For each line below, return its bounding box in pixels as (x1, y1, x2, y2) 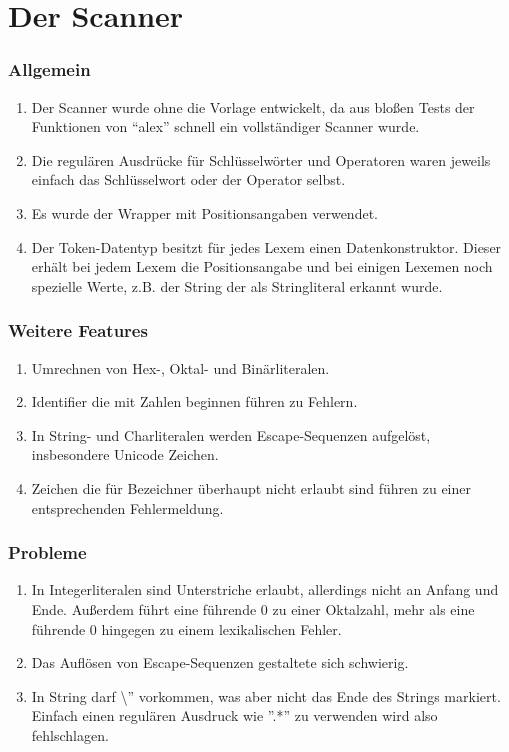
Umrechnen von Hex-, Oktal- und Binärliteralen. (31, 357, 330, 378)
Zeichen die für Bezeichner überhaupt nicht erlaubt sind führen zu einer (31, 477, 472, 498)
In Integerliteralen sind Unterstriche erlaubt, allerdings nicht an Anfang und (31, 579, 499, 600)
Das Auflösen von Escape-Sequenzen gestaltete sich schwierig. (31, 652, 409, 673)
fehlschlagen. (31, 724, 109, 745)
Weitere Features (8, 318, 148, 343)
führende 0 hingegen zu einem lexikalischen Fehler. (31, 618, 342, 639)
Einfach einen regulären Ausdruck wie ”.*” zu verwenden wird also (31, 705, 438, 726)
